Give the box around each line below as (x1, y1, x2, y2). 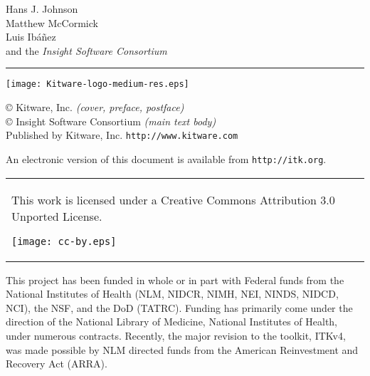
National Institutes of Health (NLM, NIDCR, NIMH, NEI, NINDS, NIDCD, (6, 286, 339, 301)
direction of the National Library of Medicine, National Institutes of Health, (6, 314, 338, 329)
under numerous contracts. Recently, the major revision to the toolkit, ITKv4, (6, 328, 346, 343)
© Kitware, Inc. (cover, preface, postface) (6, 100, 184, 115)
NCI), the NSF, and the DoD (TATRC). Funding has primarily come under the (6, 300, 353, 315)
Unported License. (11, 207, 102, 224)
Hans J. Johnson (6, 1, 78, 16)
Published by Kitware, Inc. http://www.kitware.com (6, 127, 238, 142)
